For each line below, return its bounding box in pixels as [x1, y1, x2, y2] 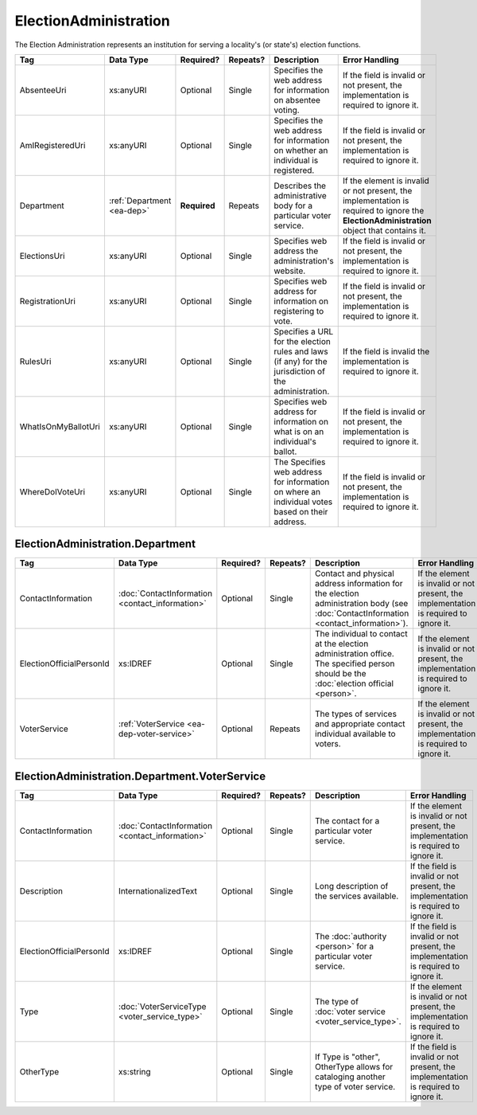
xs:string [118, 1066, 151, 1077]
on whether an [273, 144, 328, 155]
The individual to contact [315, 628, 409, 640]
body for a [273, 200, 313, 211]
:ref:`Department [108, 195, 172, 206]
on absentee [273, 94, 321, 105]
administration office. [315, 648, 395, 659]
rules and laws [273, 346, 329, 357]
